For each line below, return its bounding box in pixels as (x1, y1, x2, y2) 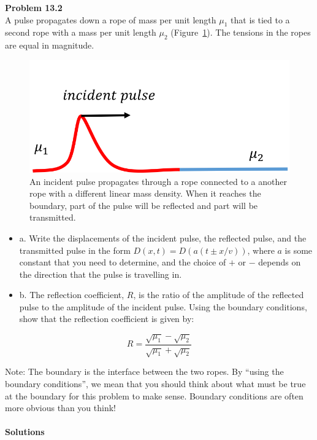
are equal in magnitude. (5, 39, 94, 52)
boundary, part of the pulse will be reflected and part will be (29, 198, 258, 211)
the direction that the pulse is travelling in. (19, 267, 182, 280)
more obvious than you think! (5, 401, 116, 414)
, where (247, 243, 275, 256)
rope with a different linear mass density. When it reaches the (29, 187, 261, 200)
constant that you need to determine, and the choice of (19, 256, 226, 269)
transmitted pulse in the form (19, 243, 131, 256)
